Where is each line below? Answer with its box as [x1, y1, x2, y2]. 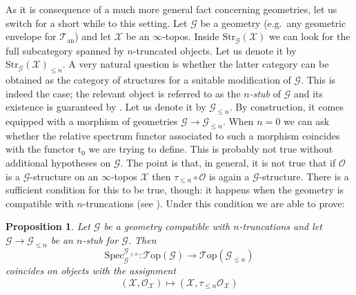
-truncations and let [239, 219, 322, 234]
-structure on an [30, 169, 99, 183]
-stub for [82, 232, 119, 247]
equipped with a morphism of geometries [6, 114, 178, 129]
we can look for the [268, 29, 350, 44]
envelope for [6, 29, 57, 44]
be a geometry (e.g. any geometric [200, 15, 346, 30]
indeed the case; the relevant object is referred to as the [6, 86, 241, 100]
